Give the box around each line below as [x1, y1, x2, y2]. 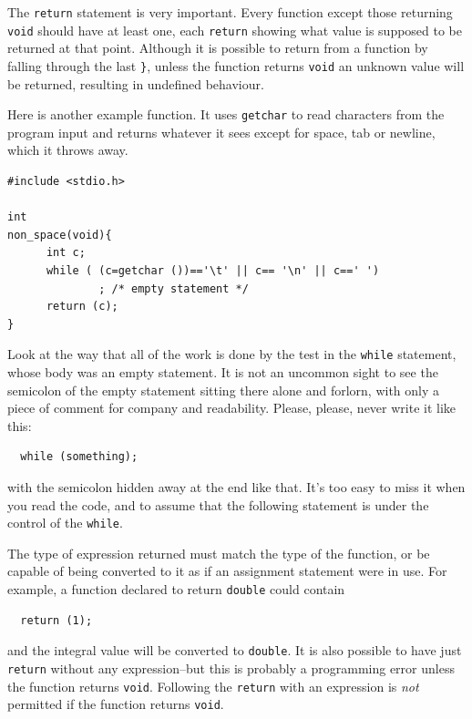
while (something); [20, 450, 139, 464]
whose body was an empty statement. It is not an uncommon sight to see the [7, 363, 438, 381]
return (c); [46, 300, 118, 313]
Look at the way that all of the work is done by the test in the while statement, [7, 344, 457, 364]
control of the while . [7, 513, 123, 532]
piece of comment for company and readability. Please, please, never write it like [7, 398, 457, 417]
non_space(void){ [7, 228, 112, 241]
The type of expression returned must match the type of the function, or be [7, 543, 430, 562]
